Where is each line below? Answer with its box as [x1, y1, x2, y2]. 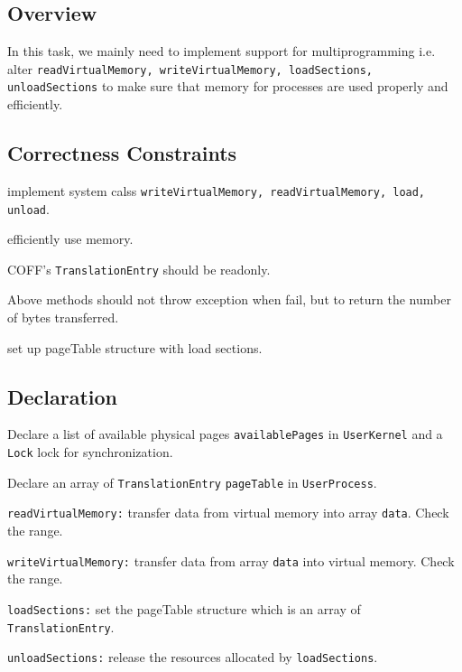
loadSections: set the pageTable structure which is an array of [7, 599, 361, 618]
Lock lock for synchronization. [7, 443, 173, 462]
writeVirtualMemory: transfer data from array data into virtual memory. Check [7, 551, 455, 570]
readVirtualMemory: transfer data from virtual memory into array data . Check [7, 503, 449, 522]
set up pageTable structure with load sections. [7, 338, 263, 357]
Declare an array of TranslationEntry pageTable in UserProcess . [7, 472, 377, 491]
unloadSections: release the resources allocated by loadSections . [7, 648, 378, 667]
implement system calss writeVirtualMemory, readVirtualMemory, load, [7, 181, 426, 200]
